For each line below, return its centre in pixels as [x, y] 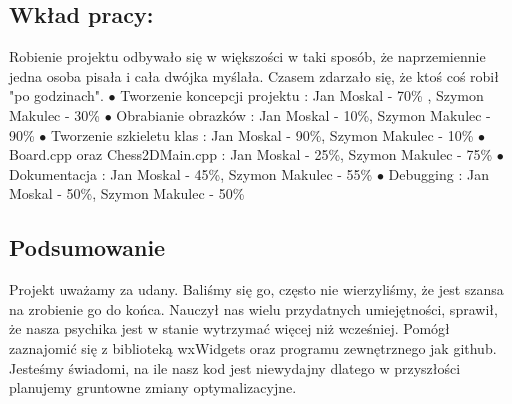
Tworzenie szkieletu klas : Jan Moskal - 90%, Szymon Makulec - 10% [262, 134]
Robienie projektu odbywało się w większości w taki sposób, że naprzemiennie [247, 56]
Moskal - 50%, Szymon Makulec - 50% [127, 193]
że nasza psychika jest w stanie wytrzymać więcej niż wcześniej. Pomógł [229, 328]
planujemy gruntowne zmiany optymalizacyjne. [153, 387]
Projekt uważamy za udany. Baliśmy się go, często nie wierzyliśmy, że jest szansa [256, 289]
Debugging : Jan [438, 173]
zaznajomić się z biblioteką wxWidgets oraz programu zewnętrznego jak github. [253, 347]
